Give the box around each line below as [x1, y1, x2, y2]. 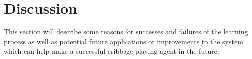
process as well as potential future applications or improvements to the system [4, 36, 243, 46]
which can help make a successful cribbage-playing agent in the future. [4, 46, 219, 56]
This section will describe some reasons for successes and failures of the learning [4, 27, 248, 37]
